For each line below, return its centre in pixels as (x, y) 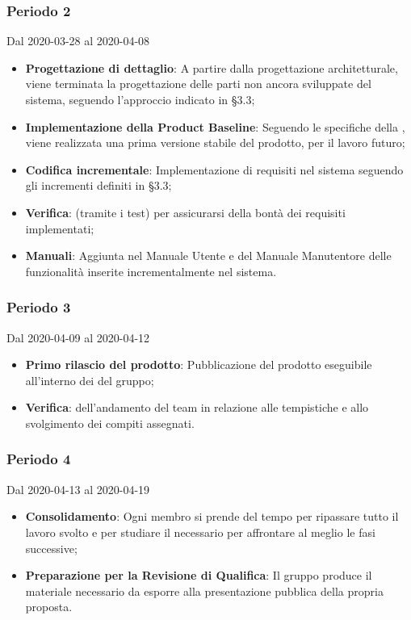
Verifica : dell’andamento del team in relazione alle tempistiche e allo (197, 407)
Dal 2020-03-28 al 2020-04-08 (78, 41)
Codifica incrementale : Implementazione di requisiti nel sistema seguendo (214, 169)
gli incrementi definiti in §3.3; (99, 185)
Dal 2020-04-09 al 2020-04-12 (78, 337)
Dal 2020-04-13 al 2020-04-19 (78, 489)
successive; (51, 548)
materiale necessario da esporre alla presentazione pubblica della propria (204, 591)
